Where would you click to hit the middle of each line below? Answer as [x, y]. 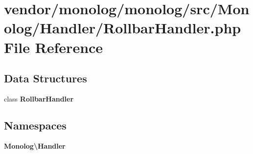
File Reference [54, 47]
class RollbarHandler [39, 98]
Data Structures [46, 78]
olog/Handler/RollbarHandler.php [123, 28]
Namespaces [35, 125]
